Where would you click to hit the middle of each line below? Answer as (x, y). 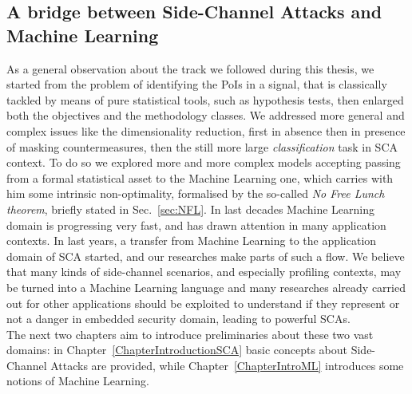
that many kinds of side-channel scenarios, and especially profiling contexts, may (204, 272)
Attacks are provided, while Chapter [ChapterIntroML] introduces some (227, 365)
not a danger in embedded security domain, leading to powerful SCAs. (178, 319)
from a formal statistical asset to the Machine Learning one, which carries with (200, 177)
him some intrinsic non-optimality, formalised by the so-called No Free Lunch (196, 193)
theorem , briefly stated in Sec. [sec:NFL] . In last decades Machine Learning (190, 209)
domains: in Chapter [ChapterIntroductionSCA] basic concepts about (177, 350)
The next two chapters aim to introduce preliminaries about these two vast (190, 334)
